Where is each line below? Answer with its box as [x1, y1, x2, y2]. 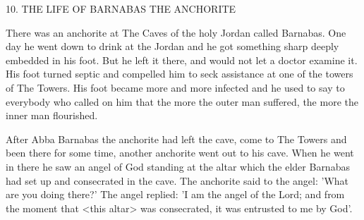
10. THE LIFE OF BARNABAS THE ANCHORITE [6, 1, 236, 16]
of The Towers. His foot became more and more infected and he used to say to [6, 80, 345, 94]
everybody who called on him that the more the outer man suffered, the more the [6, 94, 358, 109]
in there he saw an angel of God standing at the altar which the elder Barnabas [6, 159, 350, 173]
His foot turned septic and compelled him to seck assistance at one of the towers [6, 66, 353, 81]
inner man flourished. [6, 108, 98, 123]
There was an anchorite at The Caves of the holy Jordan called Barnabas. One [6, 25, 346, 39]
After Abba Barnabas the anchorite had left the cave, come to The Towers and [6, 131, 347, 146]
